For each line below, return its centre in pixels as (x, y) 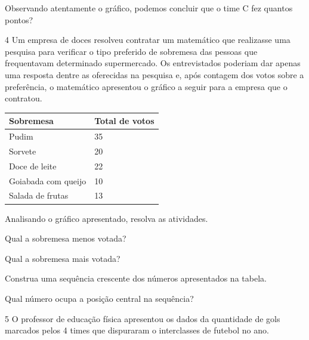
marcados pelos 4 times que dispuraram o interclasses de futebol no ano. (137, 330)
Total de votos (124, 121)
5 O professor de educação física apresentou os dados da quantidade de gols (143, 318)
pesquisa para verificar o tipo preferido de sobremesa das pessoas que (131, 51)
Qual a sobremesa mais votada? (63, 258)
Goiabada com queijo (48, 180)
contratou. (24, 98)
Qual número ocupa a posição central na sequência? (99, 298)
